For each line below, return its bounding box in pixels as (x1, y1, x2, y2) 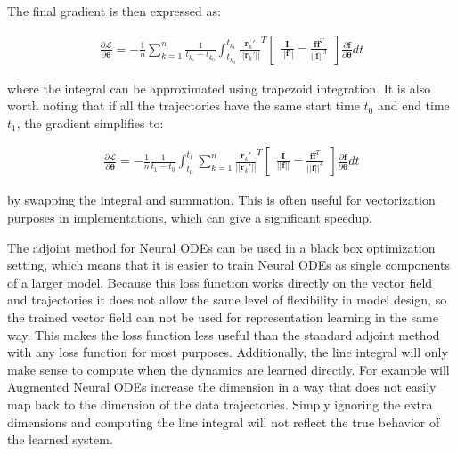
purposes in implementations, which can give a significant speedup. (7, 208, 372, 227)
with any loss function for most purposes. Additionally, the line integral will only (7, 343, 448, 361)
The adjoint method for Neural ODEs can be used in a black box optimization (7, 238, 436, 256)
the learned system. (7, 430, 113, 449)
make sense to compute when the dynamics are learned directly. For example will (7, 360, 450, 378)
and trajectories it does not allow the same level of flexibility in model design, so (7, 290, 447, 309)
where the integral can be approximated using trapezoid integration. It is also (7, 78, 431, 97)
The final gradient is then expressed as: (7, 2, 221, 20)
